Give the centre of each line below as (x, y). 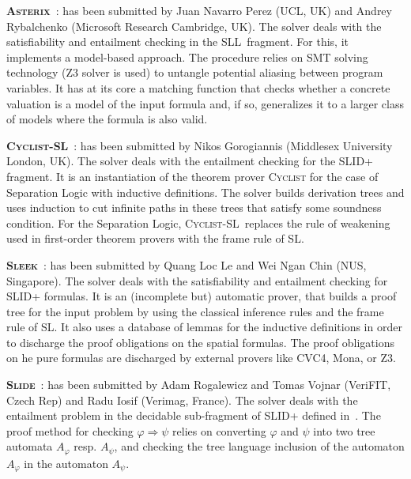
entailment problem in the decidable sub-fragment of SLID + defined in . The (194, 415)
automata (30, 446)
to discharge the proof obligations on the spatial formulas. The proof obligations (200, 342)
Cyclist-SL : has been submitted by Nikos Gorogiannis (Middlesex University (200, 145)
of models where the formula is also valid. (107, 119)
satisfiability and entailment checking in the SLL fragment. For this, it (177, 41)
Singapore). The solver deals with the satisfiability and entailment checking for (197, 280)
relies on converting (219, 430)
